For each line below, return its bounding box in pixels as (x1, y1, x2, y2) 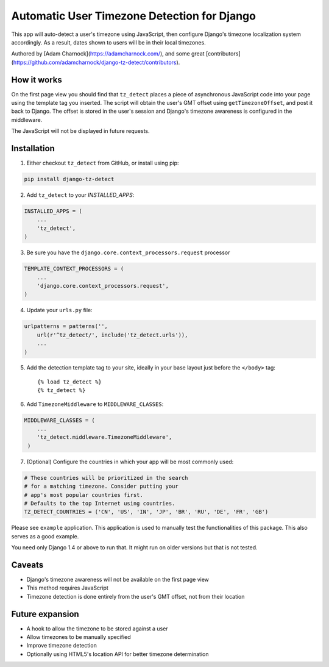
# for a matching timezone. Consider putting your (24, 483, 179, 490)
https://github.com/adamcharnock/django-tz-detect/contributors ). (13, 59, 180, 66)
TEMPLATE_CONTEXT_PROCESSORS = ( (24, 265, 124, 273)
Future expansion (11, 608, 79, 619)
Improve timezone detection (26, 642, 97, 649)
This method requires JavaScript (26, 584, 109, 591)
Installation (11, 143, 55, 154)
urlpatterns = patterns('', (24, 323, 108, 330)
